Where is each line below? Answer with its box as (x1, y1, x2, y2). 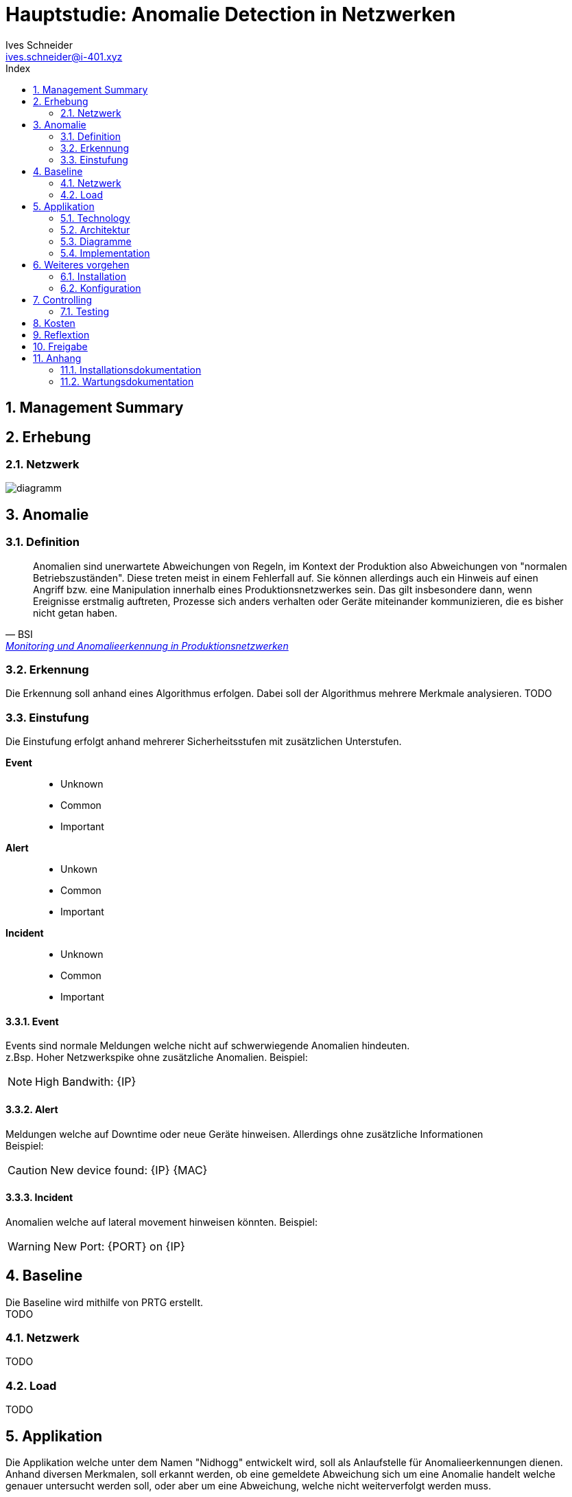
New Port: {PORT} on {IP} (53, 1239, 185, 1253)
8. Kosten (33, 317, 75, 329)
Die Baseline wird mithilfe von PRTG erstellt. (5, 1296, 204, 1308)
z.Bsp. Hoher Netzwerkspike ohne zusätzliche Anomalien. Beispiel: (5, 1051, 308, 1064)
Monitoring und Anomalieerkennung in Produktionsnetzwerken (5, 639, 289, 652)
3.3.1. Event (5, 1015, 59, 1027)
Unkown (60, 863, 97, 876)
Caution (8, 1163, 48, 1177)
